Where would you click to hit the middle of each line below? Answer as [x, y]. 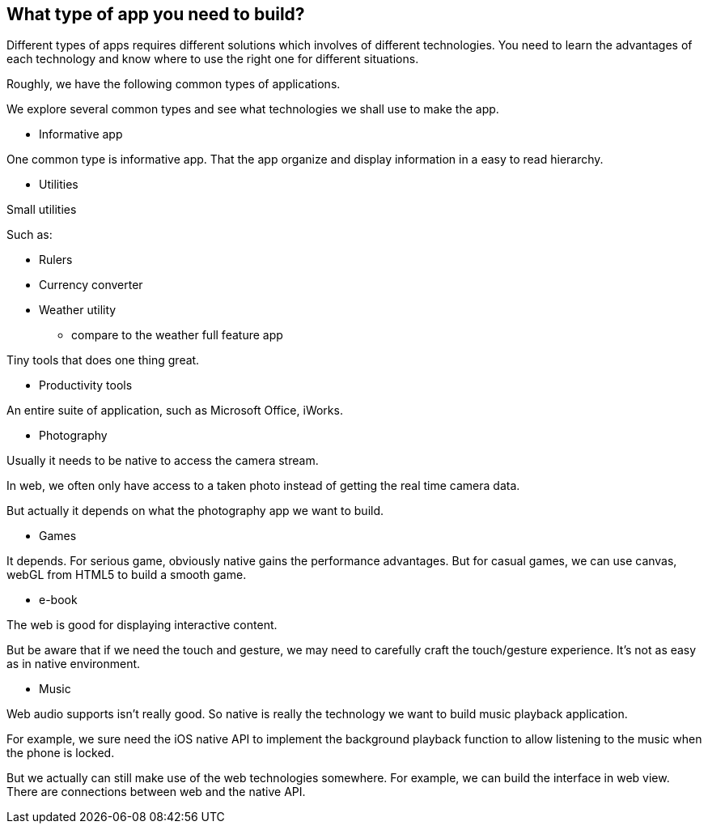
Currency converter [91, 285]
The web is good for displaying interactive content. [142, 625]
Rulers [56, 260]
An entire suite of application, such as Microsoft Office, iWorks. [175, 411]
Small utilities [42, 210]
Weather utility [78, 310]
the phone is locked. [61, 753]
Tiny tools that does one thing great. [103, 360]
